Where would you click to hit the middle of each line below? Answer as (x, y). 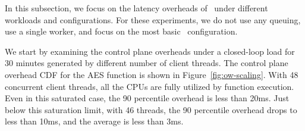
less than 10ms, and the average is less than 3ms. (94, 121)
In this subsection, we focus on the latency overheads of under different (136, 8)
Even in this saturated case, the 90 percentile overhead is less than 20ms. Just (147, 98)
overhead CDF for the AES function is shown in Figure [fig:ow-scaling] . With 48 (152, 74)
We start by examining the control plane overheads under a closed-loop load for (150, 51)
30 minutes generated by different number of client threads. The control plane (147, 63)
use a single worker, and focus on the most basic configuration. (121, 31)
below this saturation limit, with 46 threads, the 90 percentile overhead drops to (151, 109)
